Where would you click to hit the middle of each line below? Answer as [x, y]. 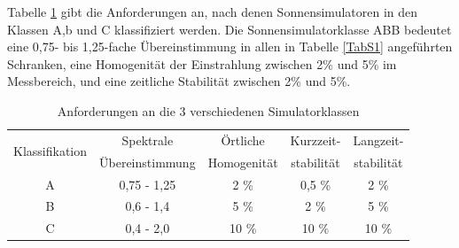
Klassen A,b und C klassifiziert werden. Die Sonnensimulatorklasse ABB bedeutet [229, 29]
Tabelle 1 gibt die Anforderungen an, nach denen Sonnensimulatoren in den [213, 12]
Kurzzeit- [315, 139]
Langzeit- [378, 139]
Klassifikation [51, 151]
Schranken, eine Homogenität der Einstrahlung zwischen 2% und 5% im [202, 63]
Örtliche [243, 139]
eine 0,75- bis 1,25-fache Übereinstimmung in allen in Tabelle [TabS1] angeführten [230, 46]
